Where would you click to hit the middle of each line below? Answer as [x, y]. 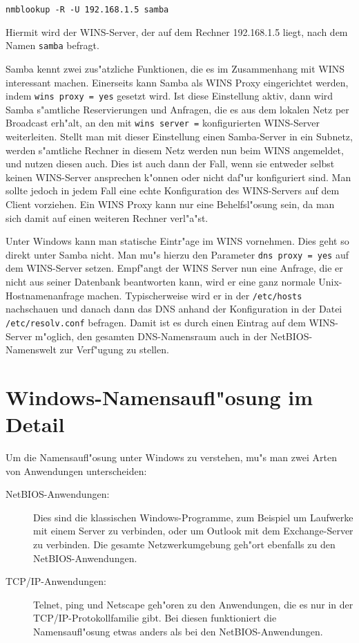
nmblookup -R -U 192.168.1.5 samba [87, 10]
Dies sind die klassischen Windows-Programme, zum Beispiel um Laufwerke [193, 517]
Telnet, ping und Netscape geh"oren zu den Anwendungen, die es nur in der [193, 604]
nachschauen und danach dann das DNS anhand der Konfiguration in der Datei [174, 309]
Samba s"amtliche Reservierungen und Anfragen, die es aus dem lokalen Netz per [177, 109]
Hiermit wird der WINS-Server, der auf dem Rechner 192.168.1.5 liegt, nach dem [177, 31]
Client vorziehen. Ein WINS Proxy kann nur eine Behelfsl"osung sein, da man [170, 204]
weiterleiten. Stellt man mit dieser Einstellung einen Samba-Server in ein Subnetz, [179, 136]
